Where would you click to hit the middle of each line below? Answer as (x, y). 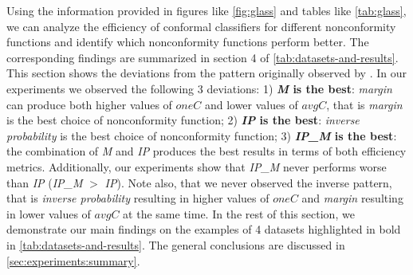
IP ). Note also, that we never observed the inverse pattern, (248, 182)
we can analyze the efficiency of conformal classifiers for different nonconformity (201, 26)
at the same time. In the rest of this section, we (239, 213)
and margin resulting (352, 198)
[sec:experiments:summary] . (73, 260)
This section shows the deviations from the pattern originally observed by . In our (206, 73)
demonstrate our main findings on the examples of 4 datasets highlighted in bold (204, 229)
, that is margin (364, 104)
